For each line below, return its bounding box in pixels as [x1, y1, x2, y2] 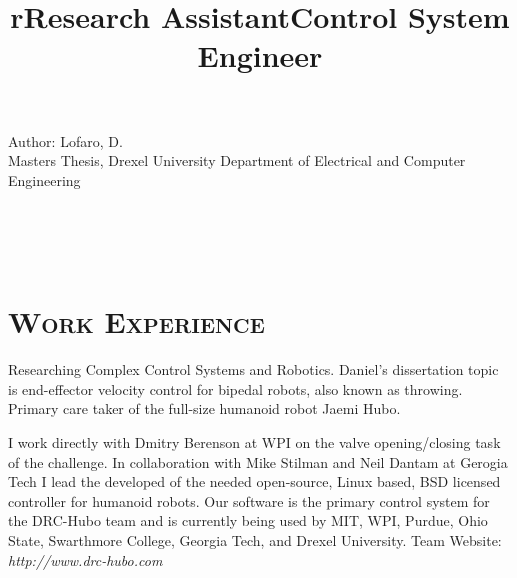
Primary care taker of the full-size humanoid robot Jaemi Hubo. [8, 398, 401, 419]
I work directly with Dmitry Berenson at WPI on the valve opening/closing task [8, 432, 501, 453]
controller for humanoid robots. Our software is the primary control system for [8, 490, 490, 511]
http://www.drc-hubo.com [8, 549, 163, 570]
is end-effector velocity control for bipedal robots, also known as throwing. [8, 378, 463, 399]
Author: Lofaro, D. [8, 130, 123, 151]
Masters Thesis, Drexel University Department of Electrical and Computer [8, 150, 466, 171]
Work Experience [8, 301, 265, 342]
